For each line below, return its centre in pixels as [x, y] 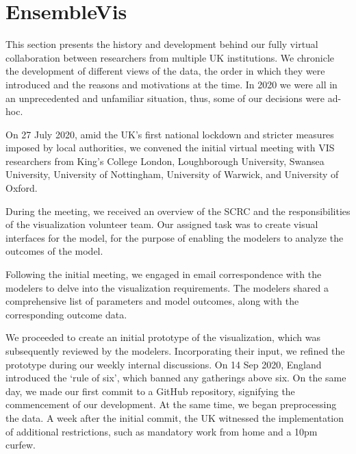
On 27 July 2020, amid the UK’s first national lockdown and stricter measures [170, 134]
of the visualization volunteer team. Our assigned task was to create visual [162, 224]
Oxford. [22, 188]
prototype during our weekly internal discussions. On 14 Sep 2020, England [164, 364]
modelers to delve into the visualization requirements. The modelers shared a [167, 287]
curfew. [21, 445]
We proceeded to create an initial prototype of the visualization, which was [163, 337]
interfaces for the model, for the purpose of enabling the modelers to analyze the [175, 237]
